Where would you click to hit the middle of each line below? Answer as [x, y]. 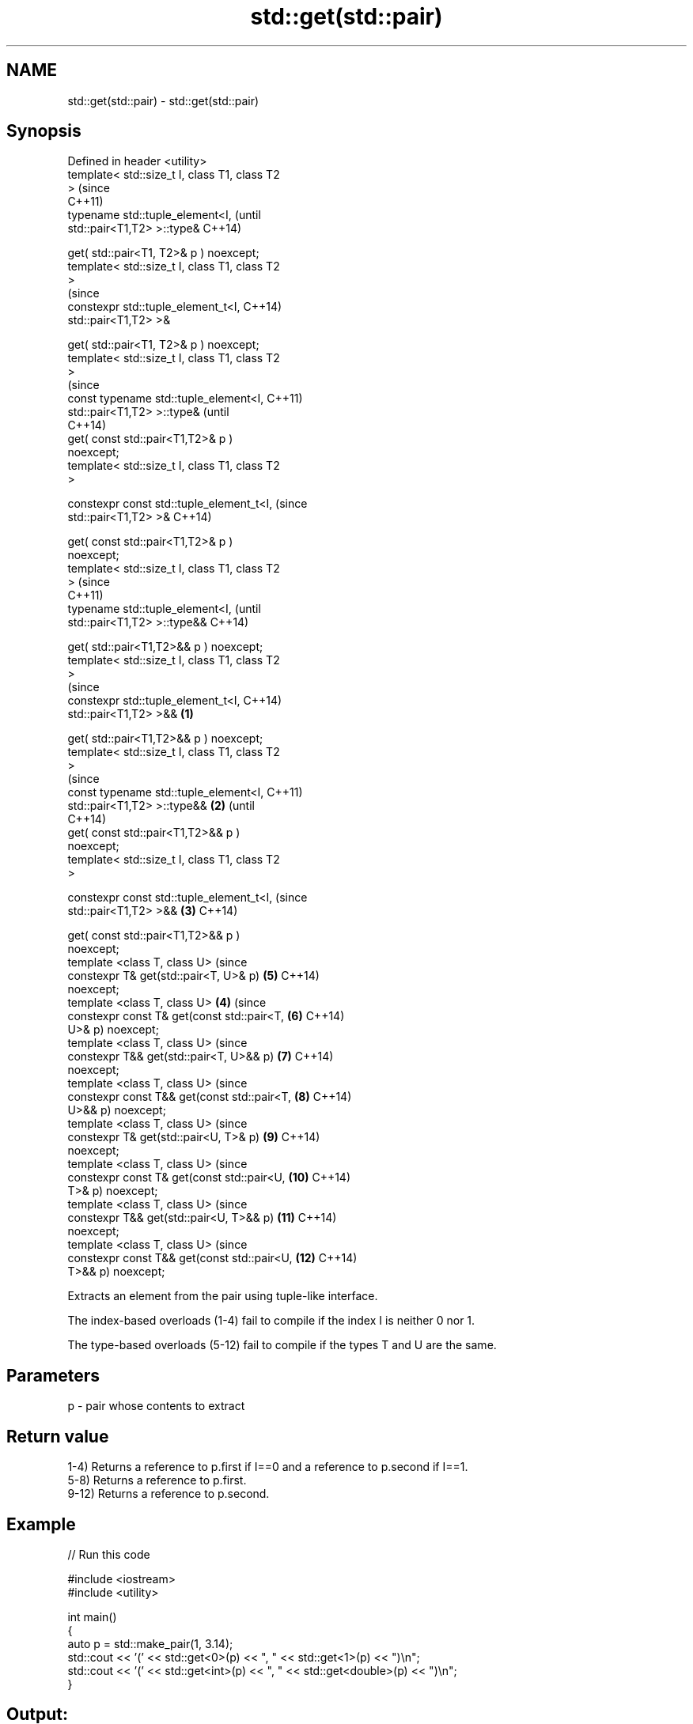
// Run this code [109, 1554]
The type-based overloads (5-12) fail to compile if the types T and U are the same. [282, 1345]
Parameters [53, 1375]
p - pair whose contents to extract [156, 1406]
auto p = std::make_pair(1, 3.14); [150, 1643]
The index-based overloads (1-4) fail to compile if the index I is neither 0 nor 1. [271, 1321]
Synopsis [44, 131]
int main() [92, 1616]
